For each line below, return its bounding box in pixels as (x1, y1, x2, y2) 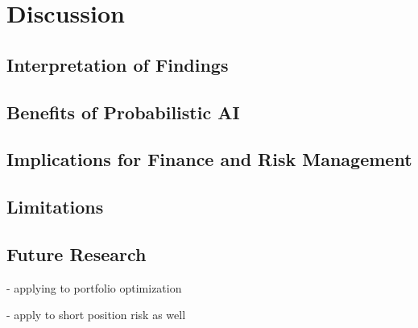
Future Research (6, 241, 147, 266)
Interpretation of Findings (6, 52, 229, 77)
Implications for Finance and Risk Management (6, 147, 412, 172)
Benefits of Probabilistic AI (6, 99, 240, 124)
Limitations (6, 194, 104, 219)
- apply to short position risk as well (6, 306, 186, 323)
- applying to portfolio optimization (6, 279, 182, 296)
